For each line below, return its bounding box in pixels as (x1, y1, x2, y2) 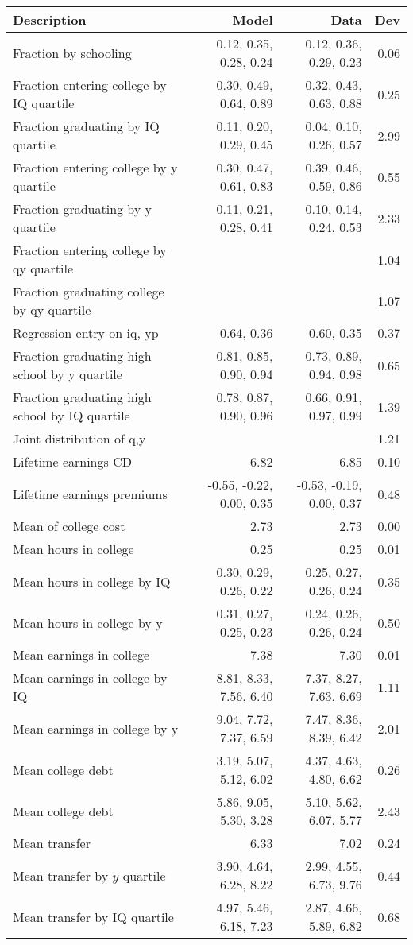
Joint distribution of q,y (13, 429, 146, 447)
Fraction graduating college (13, 282, 164, 300)
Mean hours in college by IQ (13, 571, 171, 591)
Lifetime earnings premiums (13, 484, 168, 503)
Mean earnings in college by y (13, 718, 179, 738)
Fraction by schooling (13, 43, 132, 62)
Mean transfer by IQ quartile (13, 907, 174, 926)
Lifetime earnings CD (13, 452, 132, 471)
